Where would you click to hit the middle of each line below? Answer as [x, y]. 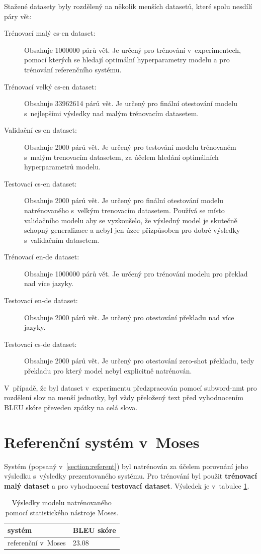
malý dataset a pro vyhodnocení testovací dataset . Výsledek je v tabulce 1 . [127, 485]
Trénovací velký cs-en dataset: [50, 86]
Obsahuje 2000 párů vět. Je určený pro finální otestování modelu [124, 200]
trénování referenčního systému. [73, 69]
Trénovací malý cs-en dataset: [50, 33]
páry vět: [18, 16]
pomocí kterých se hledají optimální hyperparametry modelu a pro [127, 60]
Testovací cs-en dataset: [40, 183]
